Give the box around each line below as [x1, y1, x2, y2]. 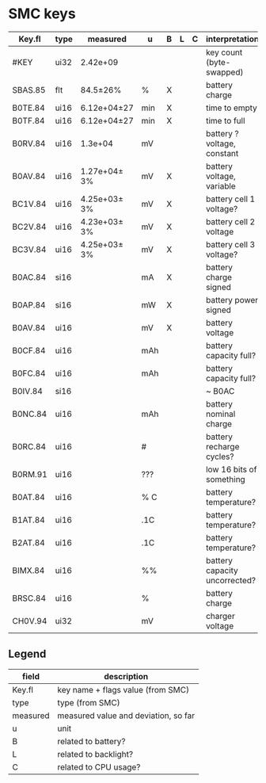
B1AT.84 [12, 514, 45, 525]
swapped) [205, 67, 244, 78]
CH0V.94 [12, 615, 47, 626]
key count [205, 47, 243, 58]
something [205, 473, 245, 484]
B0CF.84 [12, 345, 46, 356]
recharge [205, 441, 240, 452]
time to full [205, 115, 245, 126]
